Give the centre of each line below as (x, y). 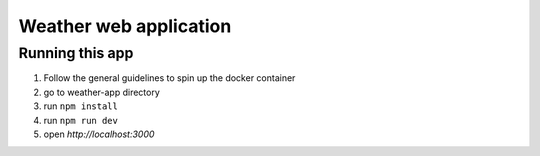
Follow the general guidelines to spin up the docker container (169, 78)
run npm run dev (81, 120)
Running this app (76, 53)
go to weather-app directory (101, 92)
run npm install (81, 106)
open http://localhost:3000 (99, 134)
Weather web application (125, 26)
